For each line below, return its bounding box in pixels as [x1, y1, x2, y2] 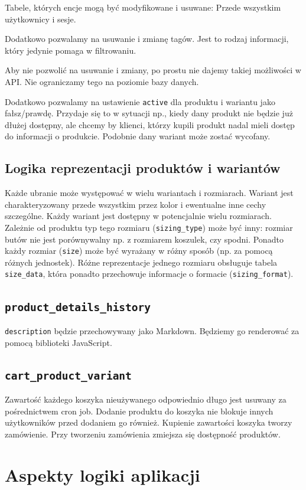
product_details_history [5, 300, 151, 313]
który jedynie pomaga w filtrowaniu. [5, 44, 136, 56]
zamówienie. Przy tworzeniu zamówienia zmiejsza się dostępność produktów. [5, 427, 281, 440]
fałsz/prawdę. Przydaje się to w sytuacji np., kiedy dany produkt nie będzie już [5, 107, 293, 119]
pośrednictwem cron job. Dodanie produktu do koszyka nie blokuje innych [5, 404, 274, 417]
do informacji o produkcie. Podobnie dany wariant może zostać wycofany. [5, 130, 271, 142]
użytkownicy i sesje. [5, 12, 76, 25]
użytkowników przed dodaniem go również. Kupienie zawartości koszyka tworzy [5, 416, 292, 429]
